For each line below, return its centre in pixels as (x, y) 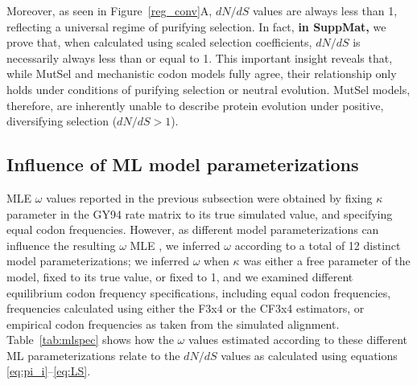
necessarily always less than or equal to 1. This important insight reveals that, (200, 57)
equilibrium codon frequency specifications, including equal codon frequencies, (199, 292)
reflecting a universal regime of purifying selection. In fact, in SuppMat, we (196, 26)
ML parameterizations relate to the (93, 355)
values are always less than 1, (325, 10)
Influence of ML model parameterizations (183, 164)
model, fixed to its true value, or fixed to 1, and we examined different (180, 276)
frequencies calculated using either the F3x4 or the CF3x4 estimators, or (186, 308)
